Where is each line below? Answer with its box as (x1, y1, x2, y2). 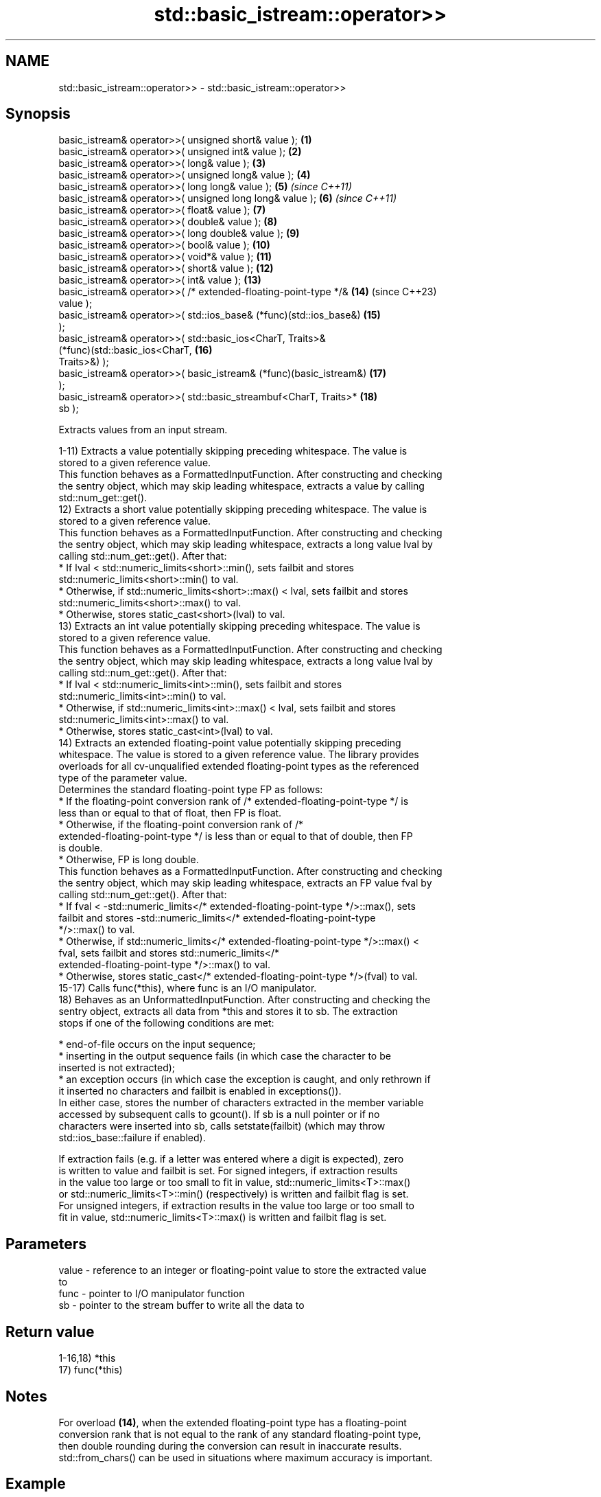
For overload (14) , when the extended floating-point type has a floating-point (58, 1416, 407, 1428)
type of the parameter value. (58, 772, 187, 784)
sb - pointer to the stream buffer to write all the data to (58, 1299, 305, 1312)
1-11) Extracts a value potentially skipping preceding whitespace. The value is (58, 445, 408, 457)
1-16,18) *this (58, 1352, 116, 1364)
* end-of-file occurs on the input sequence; (58, 1038, 256, 1051)
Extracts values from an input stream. (58, 424, 228, 436)
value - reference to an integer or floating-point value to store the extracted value (58, 1264, 427, 1277)
